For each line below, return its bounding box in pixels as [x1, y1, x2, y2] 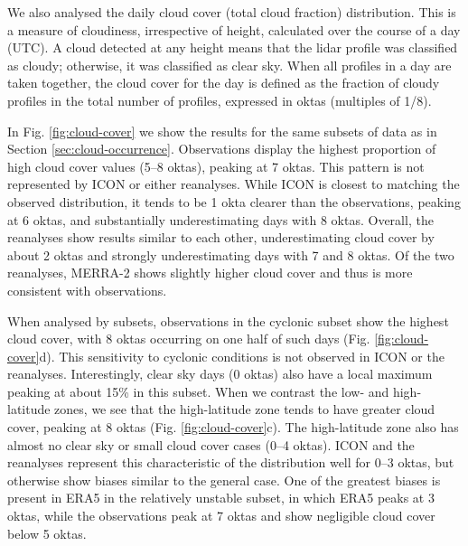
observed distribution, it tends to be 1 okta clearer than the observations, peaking [7, 192, 461, 211]
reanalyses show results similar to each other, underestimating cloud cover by [7, 228, 435, 247]
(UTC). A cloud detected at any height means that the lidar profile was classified [7, 38, 458, 57]
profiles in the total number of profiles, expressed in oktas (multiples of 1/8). [7, 90, 432, 109]
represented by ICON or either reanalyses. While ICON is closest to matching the [7, 174, 460, 193]
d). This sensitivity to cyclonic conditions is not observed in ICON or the [39, 346, 445, 365]
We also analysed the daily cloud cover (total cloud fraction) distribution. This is [7, 3, 456, 21]
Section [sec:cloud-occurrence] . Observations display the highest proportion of [7, 139, 436, 158]
